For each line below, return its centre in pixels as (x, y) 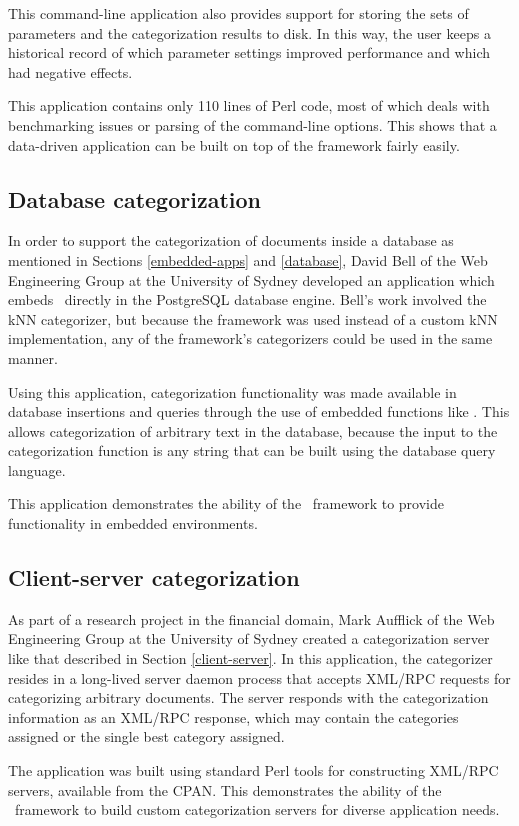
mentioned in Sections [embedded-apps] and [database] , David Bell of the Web (248, 259)
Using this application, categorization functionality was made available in (232, 391)
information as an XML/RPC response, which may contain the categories (233, 716)
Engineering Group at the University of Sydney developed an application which (251, 279)
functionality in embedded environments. (133, 523)
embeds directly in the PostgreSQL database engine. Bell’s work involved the (247, 299)
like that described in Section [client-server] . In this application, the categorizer (250, 658)
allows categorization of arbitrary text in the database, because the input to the (253, 430)
